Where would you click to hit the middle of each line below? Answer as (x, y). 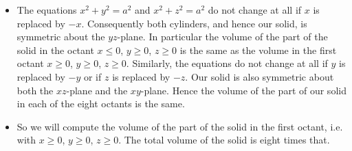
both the (35, 90)
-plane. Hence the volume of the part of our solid (243, 90)
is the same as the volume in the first (258, 50)
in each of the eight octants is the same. (101, 104)
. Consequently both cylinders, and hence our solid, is (194, 23)
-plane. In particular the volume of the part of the (222, 37)
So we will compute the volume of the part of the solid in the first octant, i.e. (180, 126)
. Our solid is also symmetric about (260, 76)
